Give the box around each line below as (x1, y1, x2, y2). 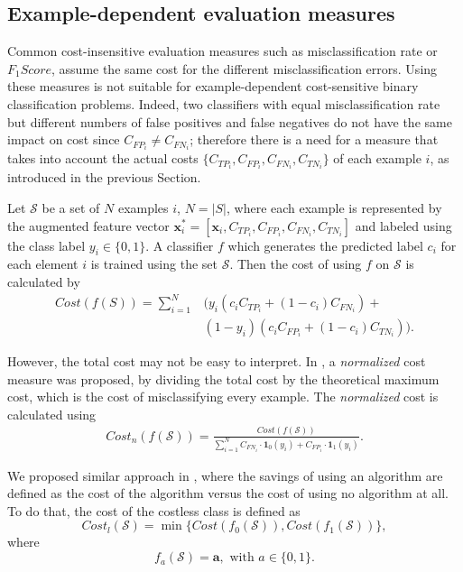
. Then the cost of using (229, 254, 362, 273)
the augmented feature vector (7, 216, 170, 235)
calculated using (7, 404, 97, 423)
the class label (7, 235, 86, 254)
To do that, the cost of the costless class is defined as (7, 501, 301, 520)
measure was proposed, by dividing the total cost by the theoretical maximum (7, 369, 440, 388)
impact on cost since (7, 130, 120, 149)
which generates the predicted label (227, 235, 423, 254)
